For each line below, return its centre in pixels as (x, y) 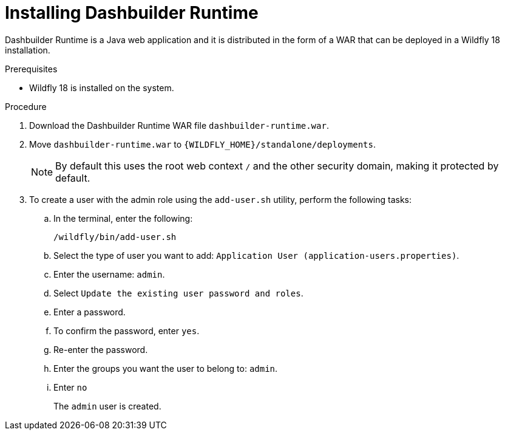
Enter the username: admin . (109, 274)
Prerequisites (31, 69)
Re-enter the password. (101, 349)
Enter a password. (90, 312)
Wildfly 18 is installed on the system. (102, 87)
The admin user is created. (107, 406)
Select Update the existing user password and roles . (178, 293)
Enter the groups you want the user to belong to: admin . (166, 368)
